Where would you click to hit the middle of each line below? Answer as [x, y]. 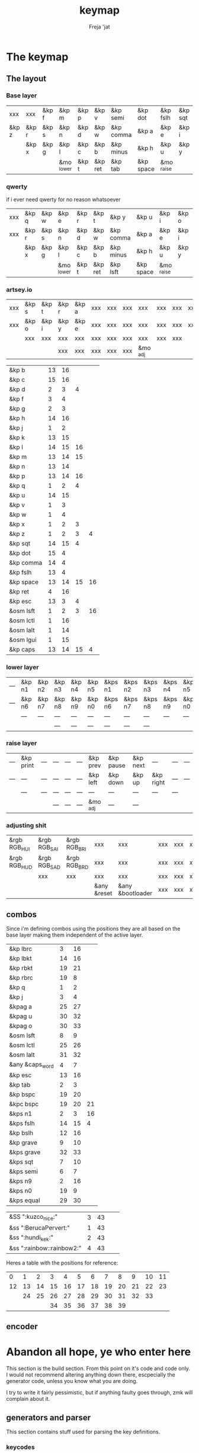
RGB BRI [76, 848]
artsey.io [19, 289]
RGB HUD [21, 866]
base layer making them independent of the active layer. [75, 935]
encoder [22, 1326]
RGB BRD [77, 866]
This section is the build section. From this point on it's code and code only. [98, 1369]
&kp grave [23, 1143]
